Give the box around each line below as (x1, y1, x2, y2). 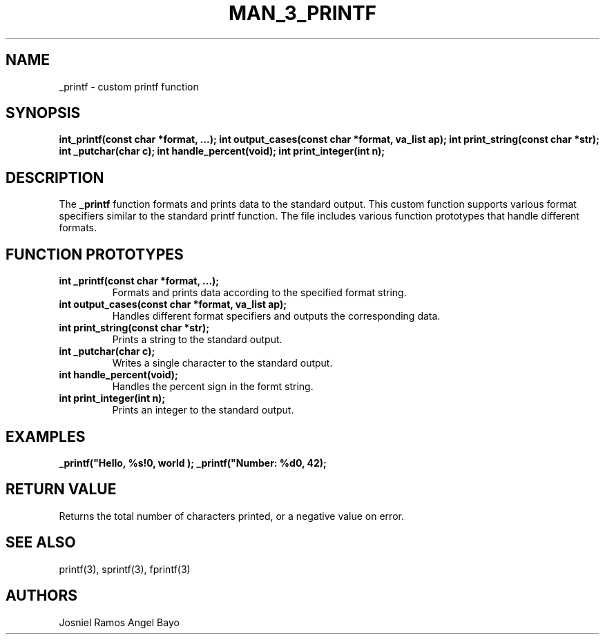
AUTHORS (6, 587, 78, 605)
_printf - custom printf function (59, 80, 199, 93)
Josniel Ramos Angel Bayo (59, 616, 180, 628)
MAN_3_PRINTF (228, 1, 377, 25)
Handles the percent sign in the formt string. (112, 380, 314, 393)
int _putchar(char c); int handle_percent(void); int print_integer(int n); (59, 145, 385, 157)
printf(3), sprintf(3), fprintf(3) (59, 563, 191, 575)
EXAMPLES (6, 427, 86, 445)
